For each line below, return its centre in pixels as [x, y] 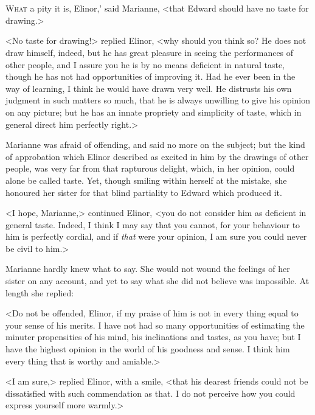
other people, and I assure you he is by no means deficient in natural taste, [145, 64]
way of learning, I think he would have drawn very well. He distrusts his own [149, 88]
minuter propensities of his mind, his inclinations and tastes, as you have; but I [153, 337]
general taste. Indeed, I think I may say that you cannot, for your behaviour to [153, 224]
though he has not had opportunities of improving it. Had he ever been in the [151, 76]
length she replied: [40, 292]
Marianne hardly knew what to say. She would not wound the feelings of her [148, 269]
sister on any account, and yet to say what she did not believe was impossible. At [157, 281]
